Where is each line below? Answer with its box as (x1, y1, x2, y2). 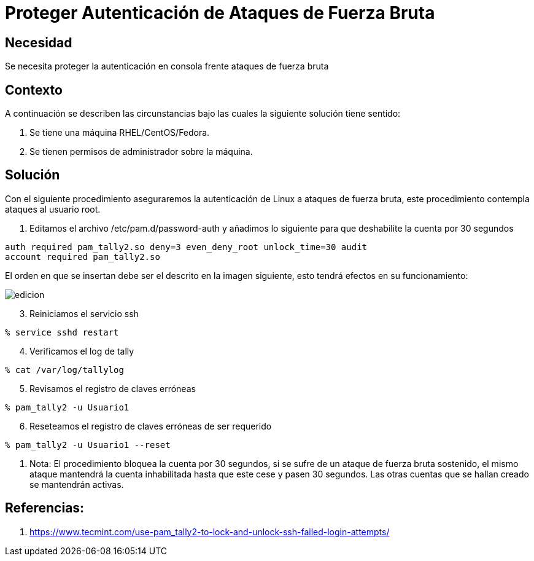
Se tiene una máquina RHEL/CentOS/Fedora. (29, 127, 210, 138)
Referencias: (5, 500, 85, 516)
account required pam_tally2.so (5, 251, 160, 262)
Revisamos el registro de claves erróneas (29, 383, 196, 394)
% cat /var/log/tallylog (5, 364, 124, 375)
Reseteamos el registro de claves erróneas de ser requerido (29, 420, 272, 431)
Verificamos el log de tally (29, 345, 134, 356)
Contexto (5, 82, 63, 98)
